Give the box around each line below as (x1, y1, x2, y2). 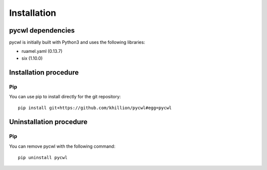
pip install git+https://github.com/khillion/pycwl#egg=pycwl (18, 105, 172, 111)
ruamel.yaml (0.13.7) (21, 48, 63, 54)
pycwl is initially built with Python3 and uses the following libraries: (9, 40, 145, 45)
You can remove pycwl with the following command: (9, 143, 116, 149)
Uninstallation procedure (9, 118, 88, 126)
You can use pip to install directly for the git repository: (9, 94, 121, 99)
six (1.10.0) (21, 55, 43, 61)
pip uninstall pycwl (18, 155, 68, 160)
